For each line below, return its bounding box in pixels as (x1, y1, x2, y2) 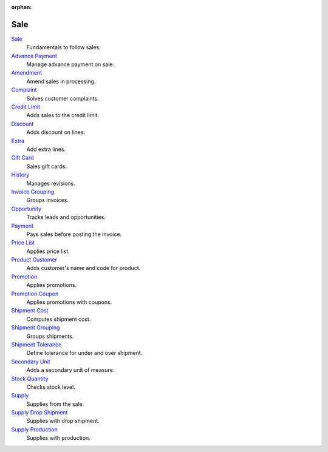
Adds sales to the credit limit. (26, 112, 100, 119)
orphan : (11, 4, 32, 10)
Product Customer (11, 256, 58, 263)
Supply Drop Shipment (11, 409, 68, 416)
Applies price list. (26, 248, 70, 255)
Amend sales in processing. (26, 78, 96, 85)
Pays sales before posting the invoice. (26, 231, 122, 238)
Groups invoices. (26, 197, 69, 204)
